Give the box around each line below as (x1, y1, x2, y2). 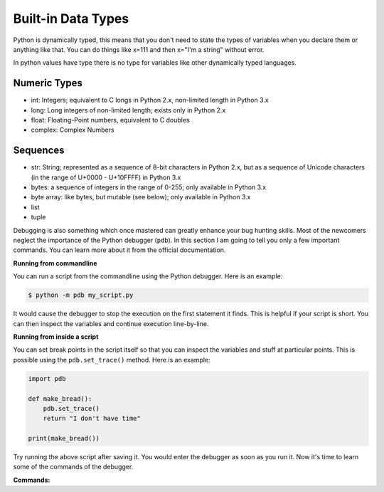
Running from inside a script (13, 332, 99, 341)
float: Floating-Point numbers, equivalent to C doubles (31, 116, 190, 125)
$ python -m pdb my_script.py (28, 291, 134, 299)
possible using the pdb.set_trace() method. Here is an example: (13, 355, 210, 364)
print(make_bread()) (28, 434, 100, 443)
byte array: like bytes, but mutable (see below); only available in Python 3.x (31, 193, 251, 201)
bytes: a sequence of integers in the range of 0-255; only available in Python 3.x (31, 183, 267, 192)
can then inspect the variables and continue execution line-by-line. (13, 319, 209, 328)
